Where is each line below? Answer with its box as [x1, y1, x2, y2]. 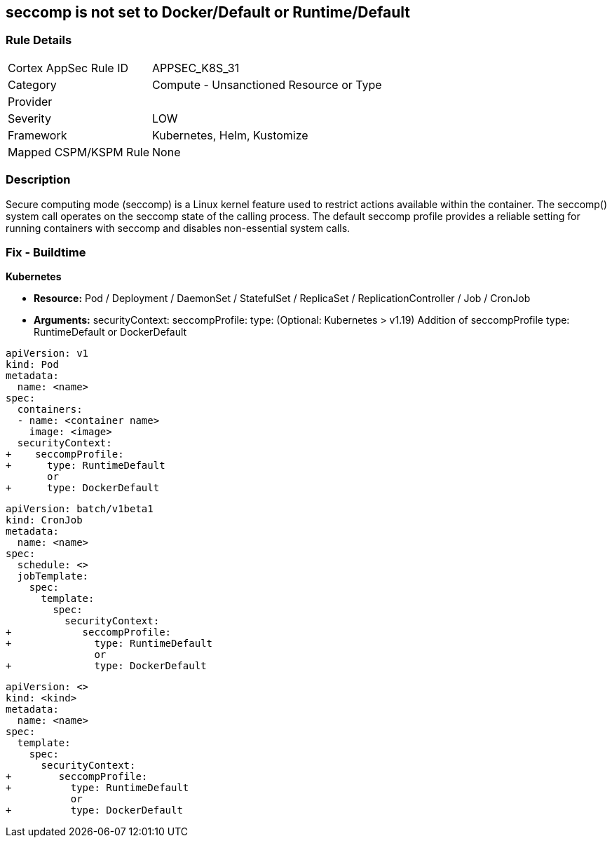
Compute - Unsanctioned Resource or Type [152, 77, 382, 92]
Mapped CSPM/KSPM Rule [8, 144, 150, 159]
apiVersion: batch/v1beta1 [6, 503, 154, 515]
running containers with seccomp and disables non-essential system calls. [6, 221, 351, 234]
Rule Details [6, 33, 72, 48]
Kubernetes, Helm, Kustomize [152, 128, 308, 142]
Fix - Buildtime [6, 245, 86, 259]
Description [6, 172, 71, 187]
